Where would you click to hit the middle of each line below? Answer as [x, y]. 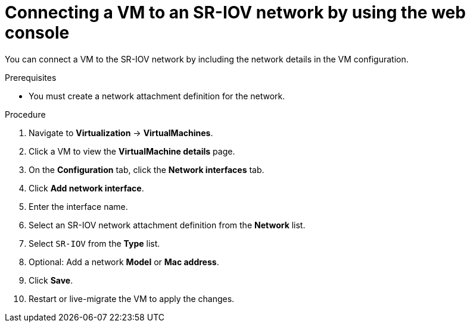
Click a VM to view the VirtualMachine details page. [132, 151]
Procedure [25, 114]
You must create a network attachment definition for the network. [157, 96]
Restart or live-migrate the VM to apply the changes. [132, 298]
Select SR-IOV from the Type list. [94, 243]
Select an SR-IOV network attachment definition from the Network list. [167, 225]
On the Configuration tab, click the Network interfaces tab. [147, 169]
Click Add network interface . [86, 188]
